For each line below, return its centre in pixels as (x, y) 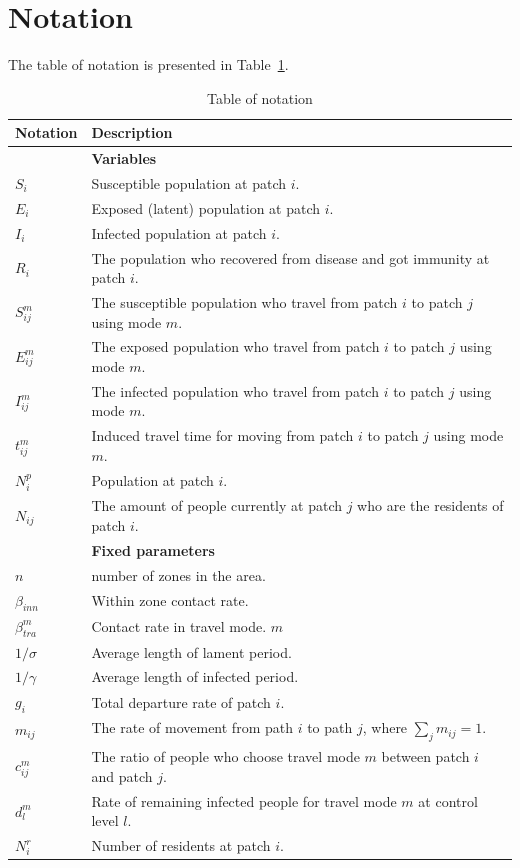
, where (385, 727)
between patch (425, 756)
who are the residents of (430, 505)
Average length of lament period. (191, 651)
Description (132, 132)
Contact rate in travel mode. (179, 626)
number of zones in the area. (178, 574)
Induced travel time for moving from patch (222, 435)
